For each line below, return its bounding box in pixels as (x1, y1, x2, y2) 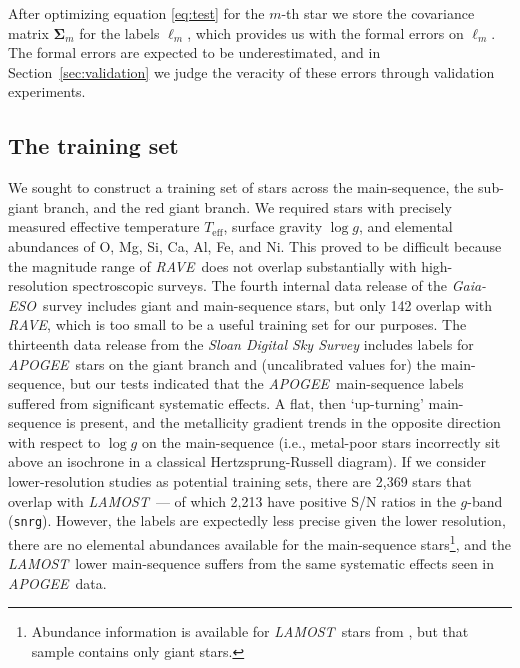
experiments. (8, 81, 86, 102)
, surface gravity (223, 216, 323, 237)
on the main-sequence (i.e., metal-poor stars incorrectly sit (141, 431, 501, 452)
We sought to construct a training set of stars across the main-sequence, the (8, 177, 474, 198)
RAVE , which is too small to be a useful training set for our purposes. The (8, 314, 467, 335)
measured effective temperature (8, 216, 200, 237)
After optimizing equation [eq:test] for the (8, 3, 265, 23)
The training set (8, 130, 179, 161)
